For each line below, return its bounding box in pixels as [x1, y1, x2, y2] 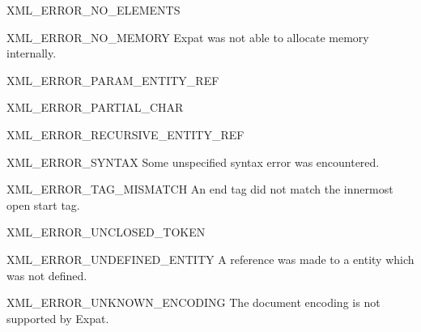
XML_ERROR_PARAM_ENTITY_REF [6, 71, 219, 88]
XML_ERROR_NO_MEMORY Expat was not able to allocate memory [6, 28, 369, 45]
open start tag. [6, 196, 80, 213]
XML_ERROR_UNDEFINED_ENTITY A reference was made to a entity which [6, 250, 415, 267]
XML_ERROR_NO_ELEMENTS [6, 2, 181, 18]
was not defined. [6, 266, 87, 283]
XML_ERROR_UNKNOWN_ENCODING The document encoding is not [6, 294, 381, 311]
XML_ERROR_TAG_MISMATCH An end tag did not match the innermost [6, 181, 393, 198]
